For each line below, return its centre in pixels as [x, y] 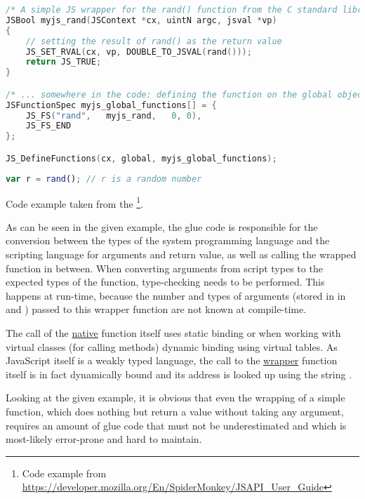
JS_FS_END [48, 126]
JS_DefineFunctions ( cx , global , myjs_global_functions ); [141, 158]
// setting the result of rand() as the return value [154, 41]
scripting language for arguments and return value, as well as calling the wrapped [181, 254]
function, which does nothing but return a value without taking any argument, [175, 411]
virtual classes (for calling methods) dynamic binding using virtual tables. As [172, 346]
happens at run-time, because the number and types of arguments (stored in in [176, 295]
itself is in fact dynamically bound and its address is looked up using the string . [179, 374]
